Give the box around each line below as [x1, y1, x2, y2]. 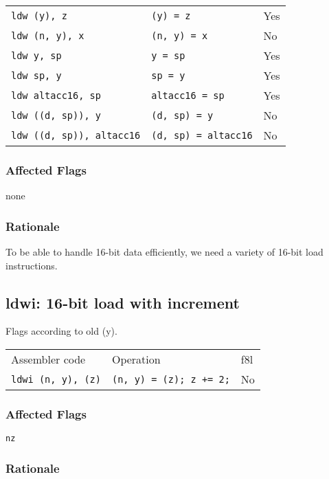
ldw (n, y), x [11, 30, 84, 41]
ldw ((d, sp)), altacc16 [11, 129, 141, 141]
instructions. [5, 258, 58, 272]
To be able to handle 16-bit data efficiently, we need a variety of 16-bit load [5, 245, 324, 259]
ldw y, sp [11, 49, 62, 61]
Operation [111, 351, 161, 368]
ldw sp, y [11, 69, 62, 81]
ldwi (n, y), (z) [11, 373, 101, 385]
